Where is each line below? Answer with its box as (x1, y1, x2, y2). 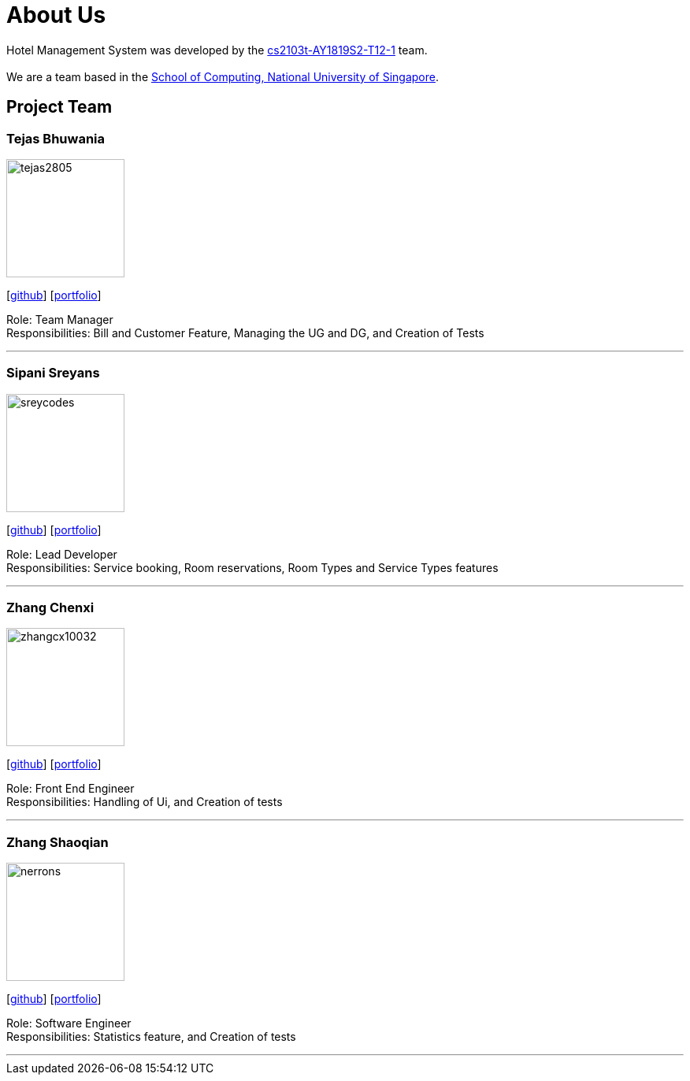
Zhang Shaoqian (6, 834, 109, 850)
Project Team (6, 97, 113, 117)
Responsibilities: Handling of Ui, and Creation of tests (6, 795, 283, 809)
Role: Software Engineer (6, 1016, 132, 1031)
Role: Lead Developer (6, 547, 117, 561)
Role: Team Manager (6, 312, 113, 326)
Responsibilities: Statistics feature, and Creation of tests (6, 1030, 296, 1044)
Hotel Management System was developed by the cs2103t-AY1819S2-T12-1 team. (6, 43, 428, 57)
